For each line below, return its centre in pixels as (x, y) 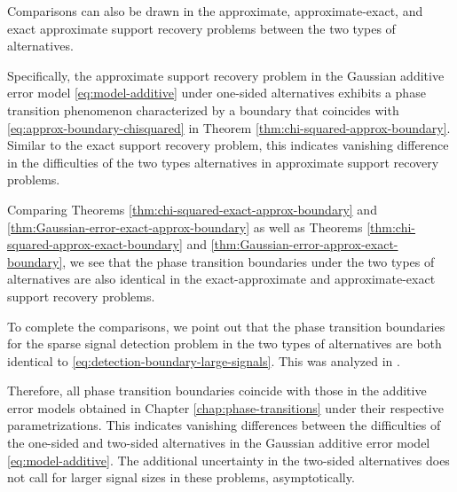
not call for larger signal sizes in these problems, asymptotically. (181, 477)
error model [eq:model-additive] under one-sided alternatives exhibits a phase (217, 93)
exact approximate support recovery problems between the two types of (201, 28)
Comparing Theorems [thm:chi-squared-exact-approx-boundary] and (192, 209)
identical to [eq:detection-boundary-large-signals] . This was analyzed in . (204, 360)
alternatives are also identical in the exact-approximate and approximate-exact (221, 279)
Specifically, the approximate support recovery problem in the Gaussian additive (226, 75)
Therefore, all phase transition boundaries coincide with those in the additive (217, 390)
